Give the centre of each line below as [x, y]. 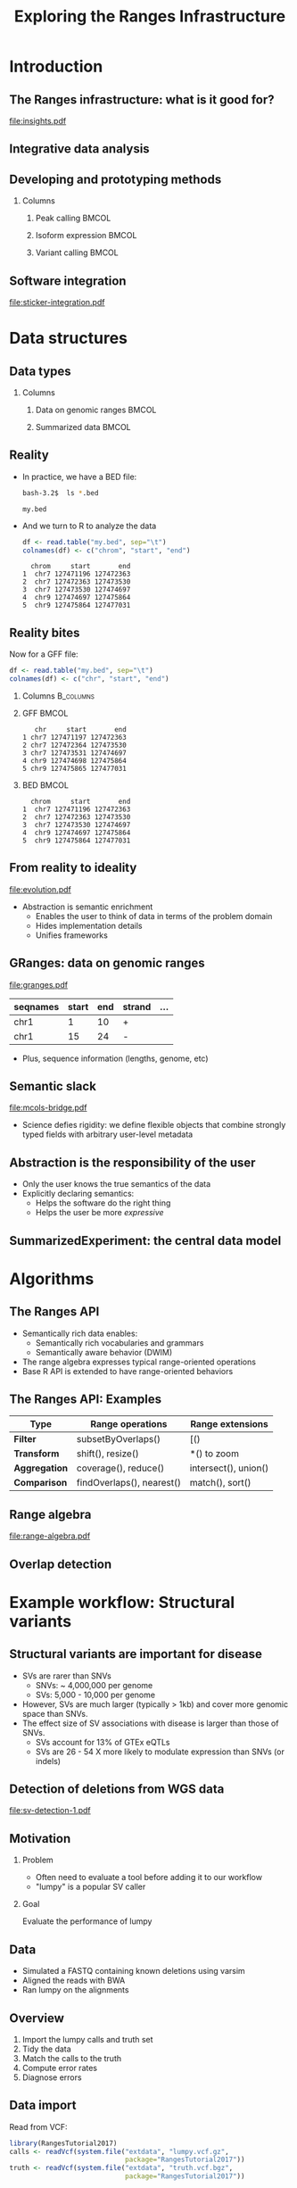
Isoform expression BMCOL [86, 236]
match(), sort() [220, 1483]
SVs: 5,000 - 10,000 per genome [95, 1695]
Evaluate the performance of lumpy [87, 1921]
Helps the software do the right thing [103, 1203]
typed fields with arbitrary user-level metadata [107, 1134]
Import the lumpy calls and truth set [87, 2039]
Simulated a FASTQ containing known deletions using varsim [133, 1971]
